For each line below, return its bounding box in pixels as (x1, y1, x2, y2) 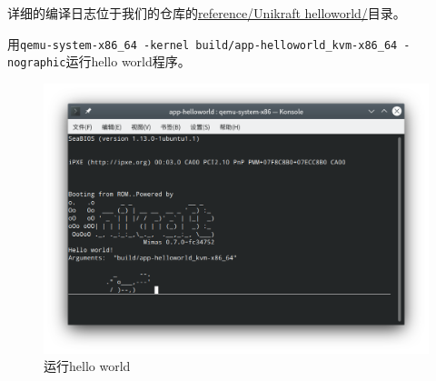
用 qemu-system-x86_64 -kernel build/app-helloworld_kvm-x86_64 (7, 34, 398, 53)
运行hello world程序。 (65, 52, 191, 71)
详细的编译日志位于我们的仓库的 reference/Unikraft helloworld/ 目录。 (7, 4, 406, 22)
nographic (7, 56, 66, 70)
